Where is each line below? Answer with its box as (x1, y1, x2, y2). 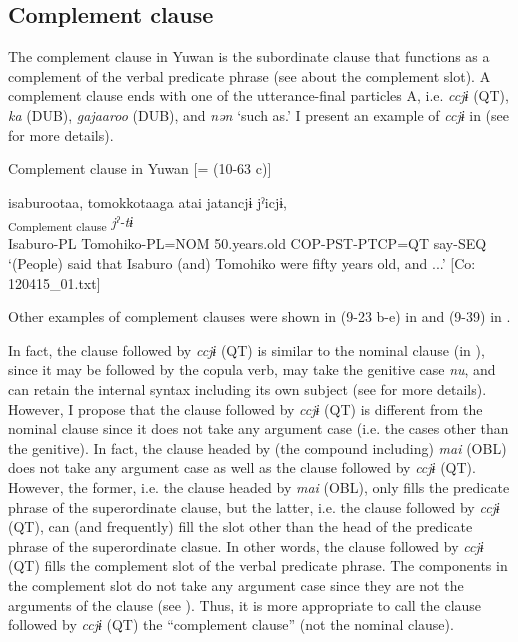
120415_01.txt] (8, 272, 101, 293)
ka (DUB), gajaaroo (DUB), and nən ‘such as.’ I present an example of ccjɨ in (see (8, 104, 510, 125)
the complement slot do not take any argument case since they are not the (8, 574, 464, 595)
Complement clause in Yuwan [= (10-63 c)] (8, 158, 272, 179)
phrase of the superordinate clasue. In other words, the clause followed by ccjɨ (8, 535, 484, 556)
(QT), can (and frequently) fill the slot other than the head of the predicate (8, 516, 473, 537)
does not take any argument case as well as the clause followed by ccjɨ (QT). (8, 457, 476, 478)
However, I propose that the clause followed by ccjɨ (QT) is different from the (8, 398, 483, 419)
